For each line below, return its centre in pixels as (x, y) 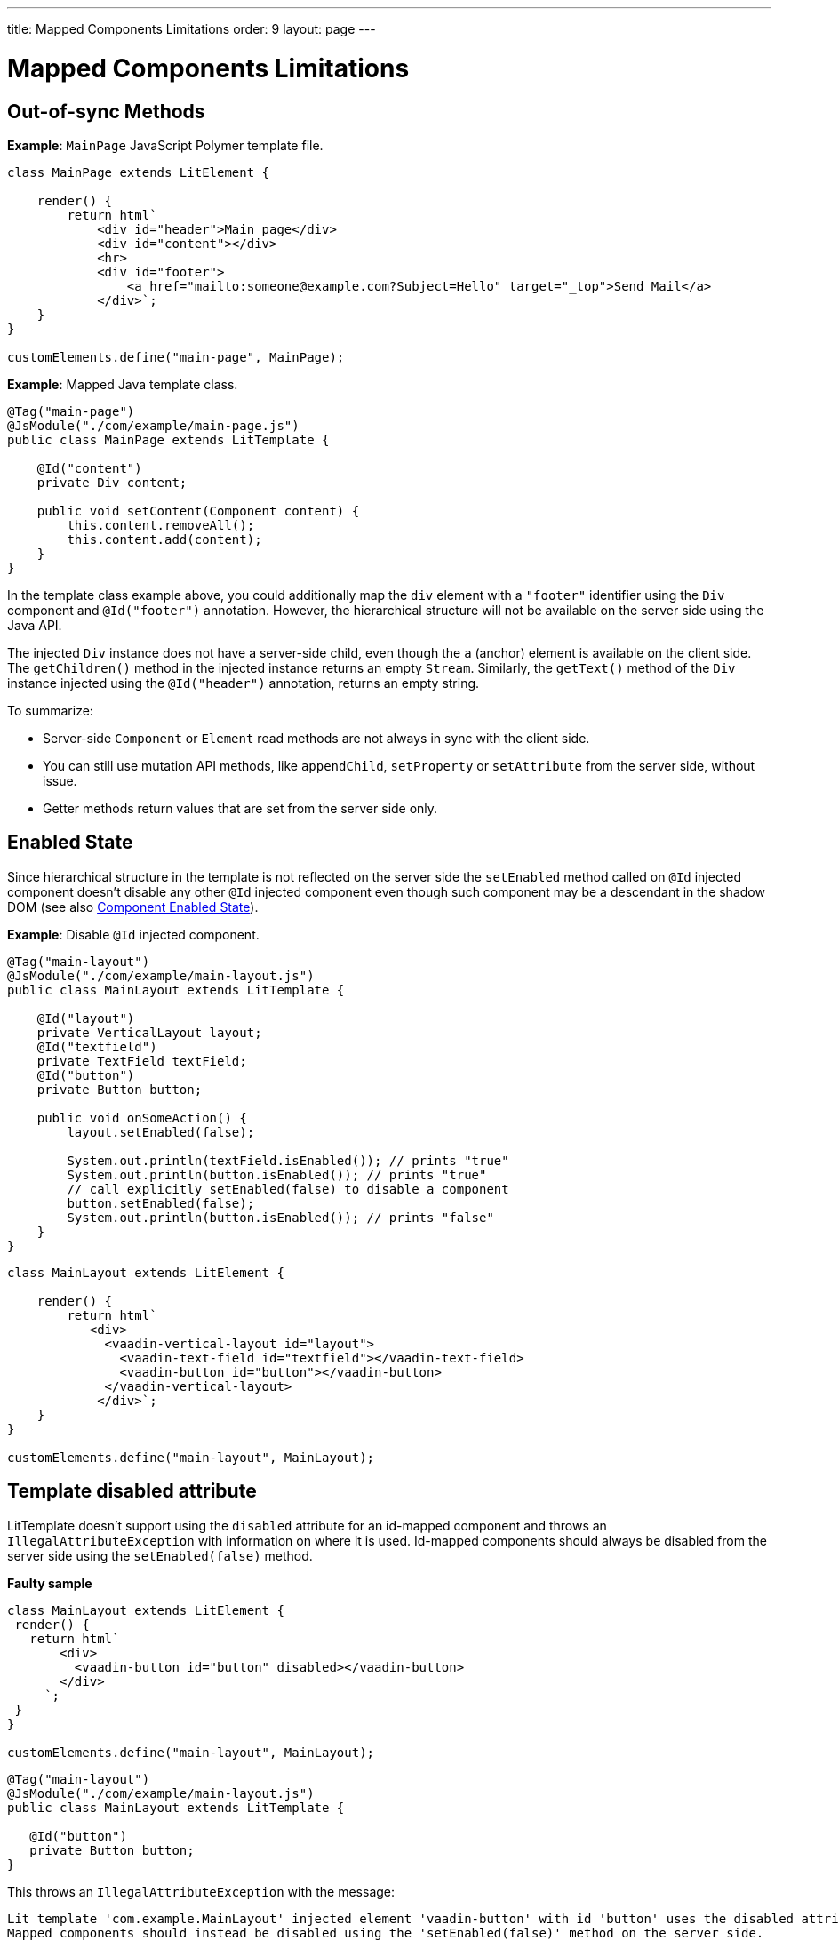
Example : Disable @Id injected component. (133, 934)
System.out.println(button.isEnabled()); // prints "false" (280, 1217)
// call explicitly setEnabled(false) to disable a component (288, 1189)
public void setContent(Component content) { (198, 511)
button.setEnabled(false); (161, 1203)
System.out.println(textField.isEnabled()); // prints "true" (288, 1160)
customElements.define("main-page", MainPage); (176, 357)
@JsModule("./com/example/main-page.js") (153, 425)
